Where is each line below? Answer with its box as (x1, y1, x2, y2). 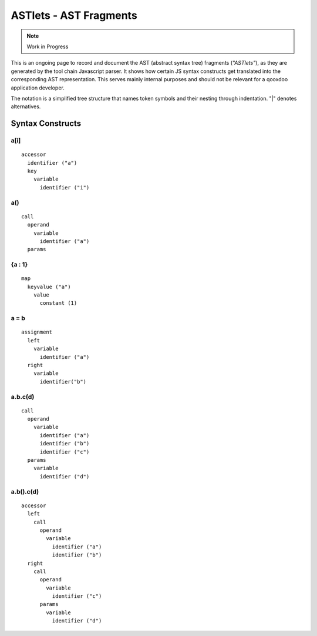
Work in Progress (26, 43, 69, 50)
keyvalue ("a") (27, 283, 71, 290)
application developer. (11, 84, 65, 91)
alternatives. (11, 103, 41, 110)
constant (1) (39, 300, 77, 307)
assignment (21, 329, 53, 335)
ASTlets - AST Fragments (11, 9, 137, 22)
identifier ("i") (39, 184, 90, 191)
